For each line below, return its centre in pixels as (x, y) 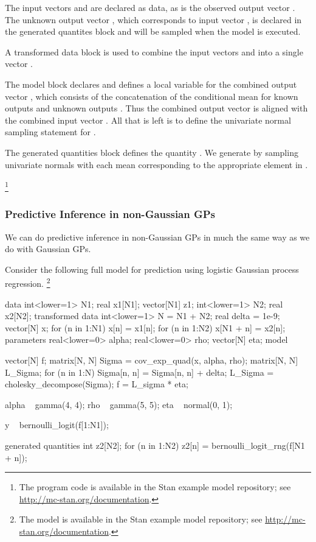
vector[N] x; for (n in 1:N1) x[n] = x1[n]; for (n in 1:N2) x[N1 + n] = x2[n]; (145, 327)
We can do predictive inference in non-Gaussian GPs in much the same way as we (157, 237)
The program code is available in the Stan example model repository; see (155, 487)
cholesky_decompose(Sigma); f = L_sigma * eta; (97, 384)
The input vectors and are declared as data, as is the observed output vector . (150, 7)
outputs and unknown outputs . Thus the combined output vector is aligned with (156, 108)
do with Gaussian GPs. (48, 249)
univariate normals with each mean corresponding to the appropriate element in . (156, 164)
